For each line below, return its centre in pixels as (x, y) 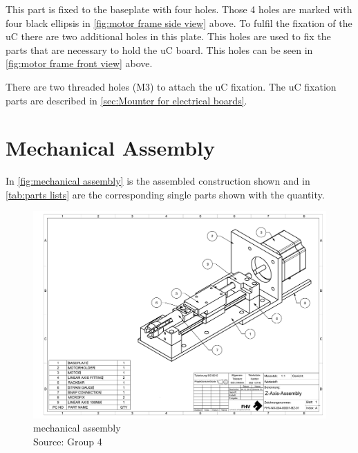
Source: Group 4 (68, 442)
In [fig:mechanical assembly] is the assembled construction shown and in (158, 181)
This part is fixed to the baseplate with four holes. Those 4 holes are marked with (179, 9)
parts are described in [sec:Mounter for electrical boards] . (126, 100)
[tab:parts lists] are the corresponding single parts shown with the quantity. (165, 194)
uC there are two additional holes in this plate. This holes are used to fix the (168, 36)
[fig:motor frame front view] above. (79, 63)
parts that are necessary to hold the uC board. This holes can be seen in (159, 49)
